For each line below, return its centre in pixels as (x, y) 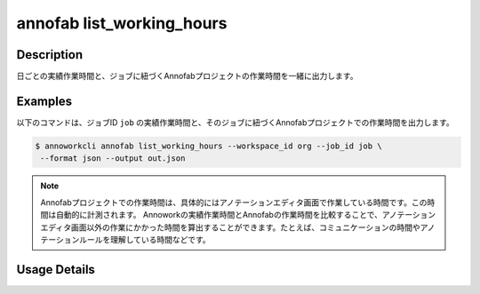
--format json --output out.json (113, 159)
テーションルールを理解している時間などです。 (125, 239)
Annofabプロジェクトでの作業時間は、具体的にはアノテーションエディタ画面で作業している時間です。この (234, 202)
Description (50, 55)
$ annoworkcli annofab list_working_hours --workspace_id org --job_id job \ (208, 146)
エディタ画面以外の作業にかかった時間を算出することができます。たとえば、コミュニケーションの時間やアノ (238, 227)
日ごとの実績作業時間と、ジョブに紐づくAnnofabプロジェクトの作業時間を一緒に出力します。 (187, 76)
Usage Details (56, 270)
